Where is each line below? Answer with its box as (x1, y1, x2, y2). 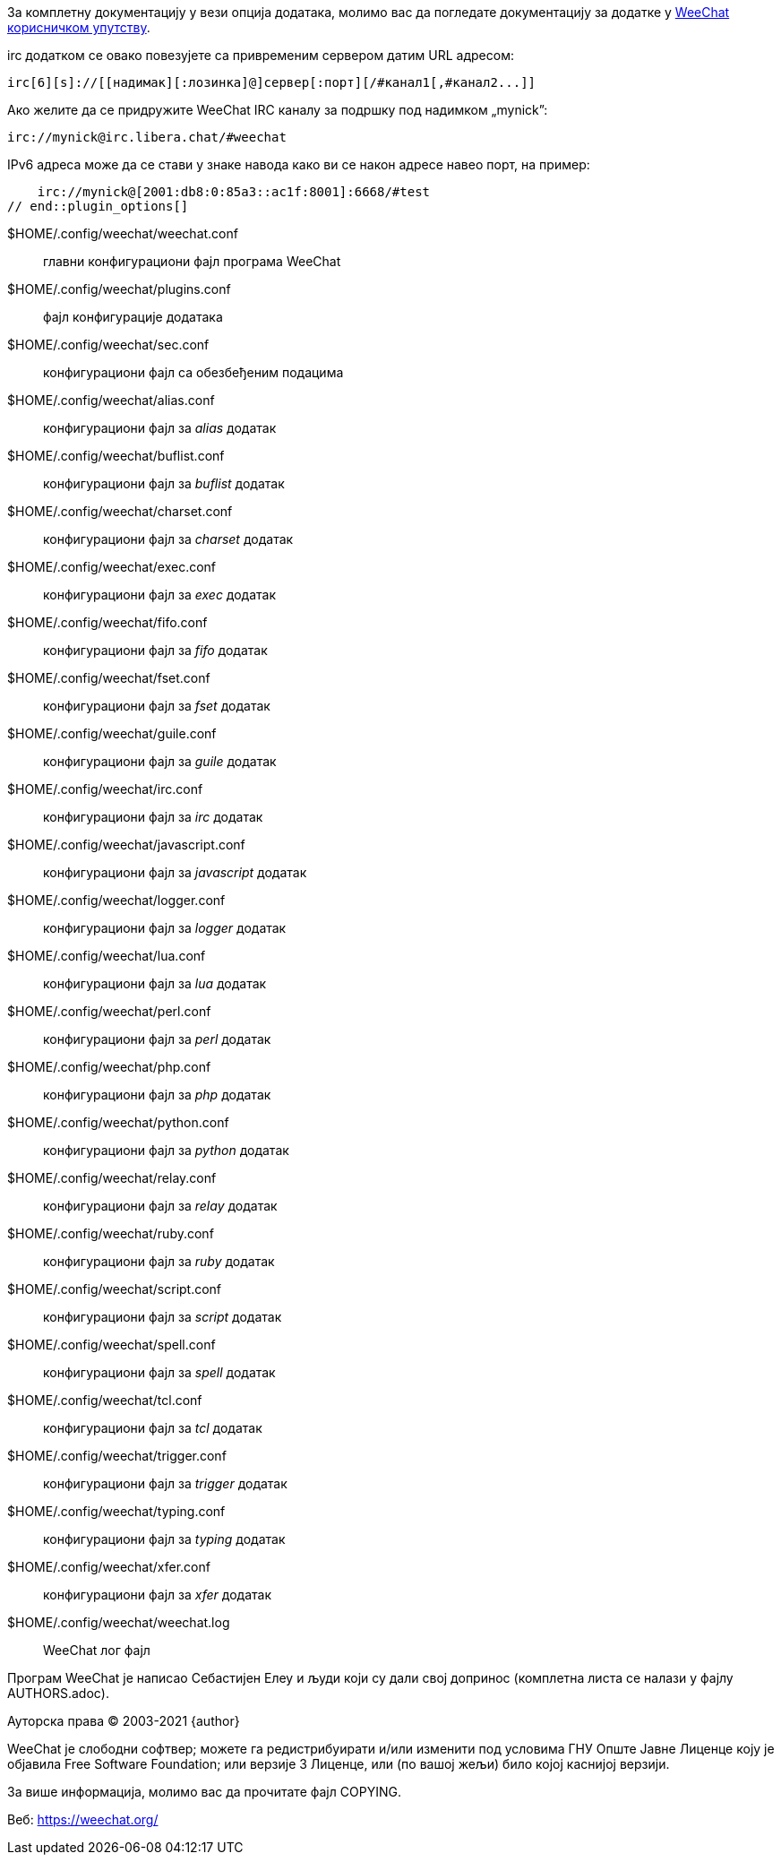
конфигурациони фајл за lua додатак (43, 976, 267, 991)
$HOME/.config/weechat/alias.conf (7, 392, 215, 408)
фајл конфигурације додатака (43, 309, 223, 324)
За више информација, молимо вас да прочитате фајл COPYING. (7, 1784, 401, 1799)
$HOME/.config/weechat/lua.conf (7, 948, 206, 963)
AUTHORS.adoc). (7, 1685, 109, 1701)
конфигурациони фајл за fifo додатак (43, 642, 268, 658)
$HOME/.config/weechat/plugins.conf (7, 281, 231, 297)
